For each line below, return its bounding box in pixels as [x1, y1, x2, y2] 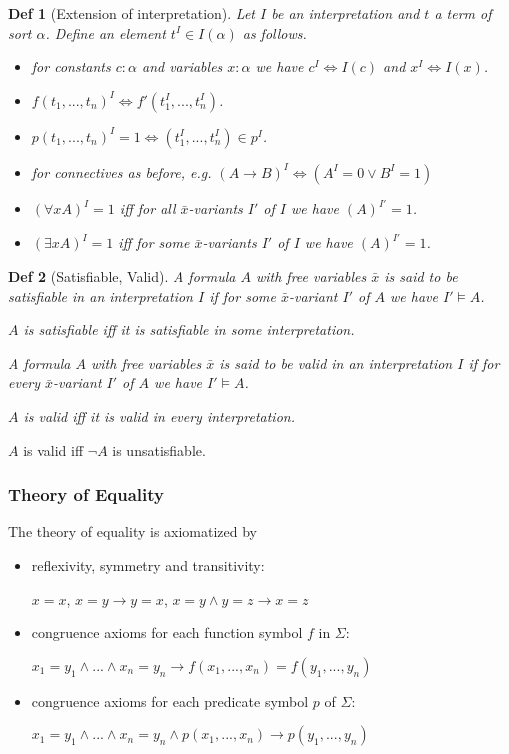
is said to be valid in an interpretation [219, 352, 453, 373]
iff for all [119, 198, 176, 219]
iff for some [118, 232, 190, 253]
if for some [209, 285, 276, 306]
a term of [434, 3, 492, 23]
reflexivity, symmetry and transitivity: [31, 554, 265, 575]
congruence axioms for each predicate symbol [31, 690, 309, 711]
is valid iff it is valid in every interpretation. [23, 405, 295, 426]
